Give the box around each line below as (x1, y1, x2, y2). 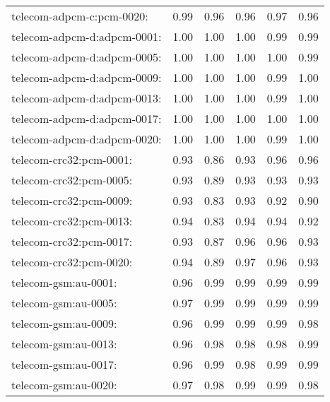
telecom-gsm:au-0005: (11, 295, 117, 311)
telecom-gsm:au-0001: (11, 274, 117, 290)
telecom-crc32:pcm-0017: (11, 233, 133, 249)
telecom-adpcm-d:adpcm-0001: (11, 28, 162, 45)
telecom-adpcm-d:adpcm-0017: (11, 110, 162, 126)
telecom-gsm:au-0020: (11, 377, 117, 393)
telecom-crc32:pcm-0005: (11, 172, 133, 188)
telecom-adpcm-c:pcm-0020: (11, 8, 148, 24)
